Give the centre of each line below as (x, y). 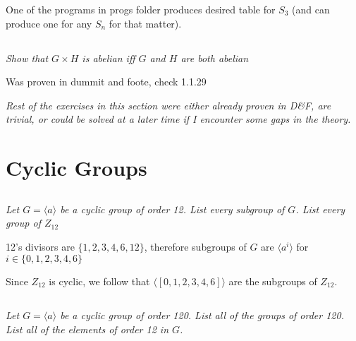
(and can (311, 9)
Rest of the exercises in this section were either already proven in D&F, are (168, 105)
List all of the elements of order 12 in (87, 329)
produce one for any (49, 23)
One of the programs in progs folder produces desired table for (141, 9)
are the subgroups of (273, 281)
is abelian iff (109, 58)
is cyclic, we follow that (99, 281)
